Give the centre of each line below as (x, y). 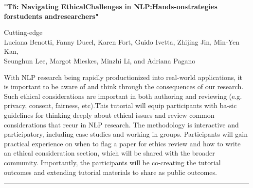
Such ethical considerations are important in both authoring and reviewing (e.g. (123, 96)
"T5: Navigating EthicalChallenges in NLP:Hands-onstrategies (111, 6)
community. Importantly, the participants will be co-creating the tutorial (112, 162)
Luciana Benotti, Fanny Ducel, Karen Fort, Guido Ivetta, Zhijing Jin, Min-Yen (122, 41)
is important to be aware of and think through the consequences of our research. (124, 86)
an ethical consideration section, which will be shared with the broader (109, 153)
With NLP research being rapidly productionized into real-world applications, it (123, 77)
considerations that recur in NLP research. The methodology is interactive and (121, 124)
